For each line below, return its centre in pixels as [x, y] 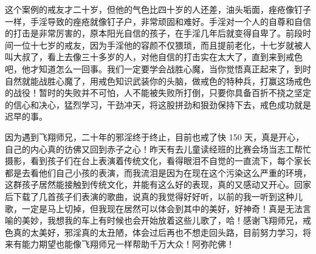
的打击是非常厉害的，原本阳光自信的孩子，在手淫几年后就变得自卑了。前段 [154, 33]
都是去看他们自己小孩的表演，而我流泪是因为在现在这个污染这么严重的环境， [158, 172]
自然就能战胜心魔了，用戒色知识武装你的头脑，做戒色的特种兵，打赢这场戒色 [158, 81]
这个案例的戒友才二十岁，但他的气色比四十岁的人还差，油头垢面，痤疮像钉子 [158, 9]
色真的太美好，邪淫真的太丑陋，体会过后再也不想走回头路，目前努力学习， [154, 232]
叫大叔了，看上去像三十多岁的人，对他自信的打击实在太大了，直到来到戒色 [154, 57]
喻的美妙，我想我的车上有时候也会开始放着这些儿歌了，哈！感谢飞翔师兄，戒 [158, 220]
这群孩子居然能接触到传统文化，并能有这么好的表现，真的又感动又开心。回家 [158, 184]
